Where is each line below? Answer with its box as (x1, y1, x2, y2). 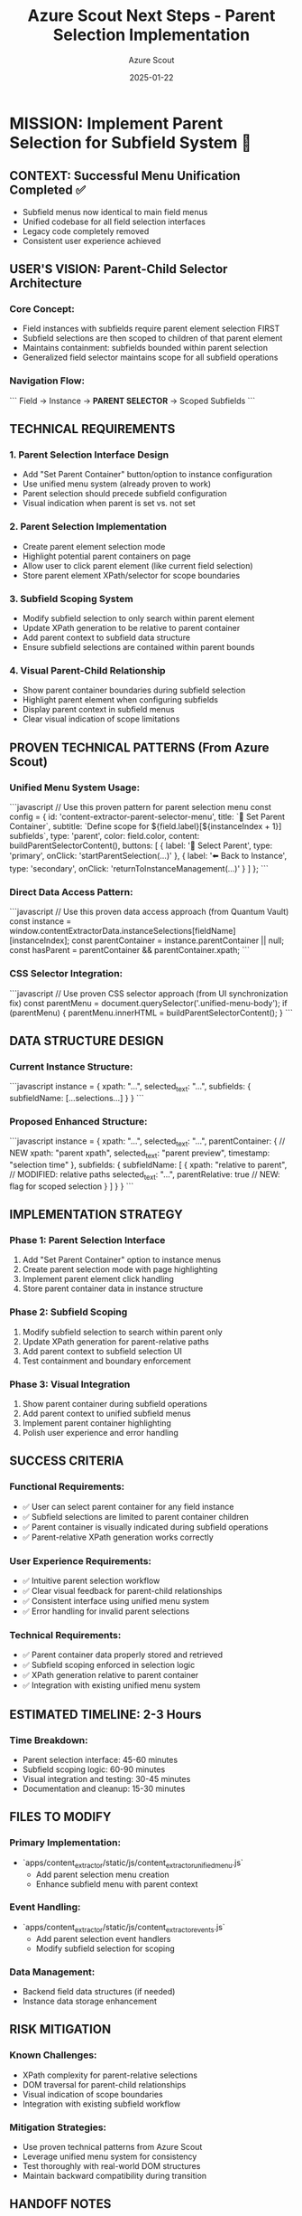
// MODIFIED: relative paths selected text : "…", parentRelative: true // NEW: (9, 1168, 281, 1182)
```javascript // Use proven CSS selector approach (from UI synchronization (9, 987, 288, 999)
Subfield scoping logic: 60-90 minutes (22, 1764, 166, 1775)
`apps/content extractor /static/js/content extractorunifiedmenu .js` (22, 1857, 243, 1870)
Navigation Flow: (9, 374, 86, 387)
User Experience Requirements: (9, 1554, 151, 1567)
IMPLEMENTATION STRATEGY (9, 1207, 183, 1222)
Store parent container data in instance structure (22, 1283, 204, 1294)
